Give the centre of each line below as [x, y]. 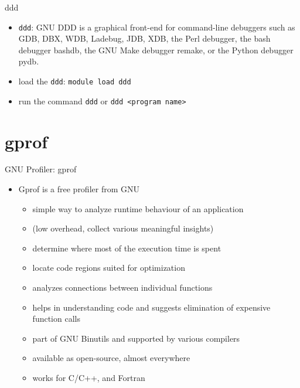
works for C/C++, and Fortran [89, 377]
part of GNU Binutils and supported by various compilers [136, 338]
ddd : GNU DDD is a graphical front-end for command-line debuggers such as [157, 27]
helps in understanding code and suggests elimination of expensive [151, 307]
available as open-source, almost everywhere [111, 358]
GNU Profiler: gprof [41, 169]
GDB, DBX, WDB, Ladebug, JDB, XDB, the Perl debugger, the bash [144, 38]
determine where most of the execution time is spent [127, 248]
